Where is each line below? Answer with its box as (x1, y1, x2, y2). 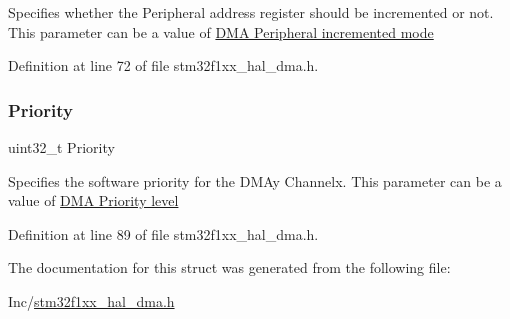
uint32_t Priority (8, 137, 115, 157)
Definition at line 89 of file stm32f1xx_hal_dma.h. (8, 223, 319, 244)
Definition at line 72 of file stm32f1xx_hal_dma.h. (8, 55, 319, 76)
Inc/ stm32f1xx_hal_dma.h (8, 290, 175, 311)
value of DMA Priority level (8, 190, 179, 211)
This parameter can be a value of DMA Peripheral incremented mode (8, 21, 434, 42)
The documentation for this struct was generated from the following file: (8, 257, 451, 278)
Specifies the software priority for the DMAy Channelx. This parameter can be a (8, 170, 502, 191)
